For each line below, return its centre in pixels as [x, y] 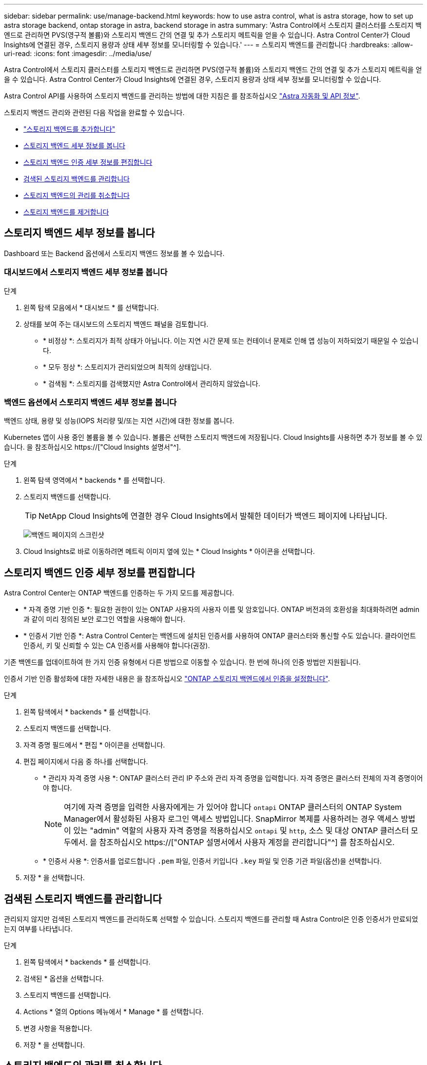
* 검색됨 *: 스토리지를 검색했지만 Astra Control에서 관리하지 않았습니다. [152, 383]
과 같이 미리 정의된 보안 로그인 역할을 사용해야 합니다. [104, 619]
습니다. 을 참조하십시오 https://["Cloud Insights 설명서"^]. [92, 447]
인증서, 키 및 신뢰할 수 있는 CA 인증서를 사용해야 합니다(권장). [117, 646]
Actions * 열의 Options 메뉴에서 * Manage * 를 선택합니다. [114, 1012]
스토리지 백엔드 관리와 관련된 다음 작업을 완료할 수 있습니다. [94, 112]
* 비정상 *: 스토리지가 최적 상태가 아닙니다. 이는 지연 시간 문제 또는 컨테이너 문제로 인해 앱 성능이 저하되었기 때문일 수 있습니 [231, 340]
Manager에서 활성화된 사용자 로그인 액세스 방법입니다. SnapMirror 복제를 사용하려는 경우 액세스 [231, 819]
